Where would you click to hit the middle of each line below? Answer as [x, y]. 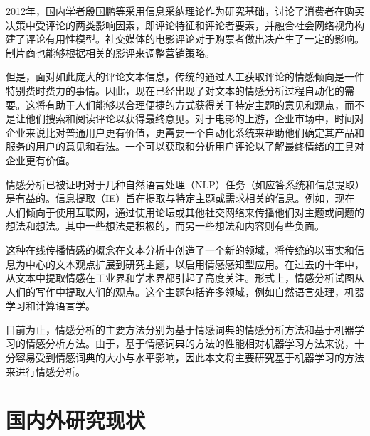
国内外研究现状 [76, 420]
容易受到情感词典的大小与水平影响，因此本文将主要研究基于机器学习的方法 [190, 357]
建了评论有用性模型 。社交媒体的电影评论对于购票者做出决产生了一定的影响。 [185, 39]
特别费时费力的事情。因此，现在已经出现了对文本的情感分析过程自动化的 [175, 90]
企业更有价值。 [41, 160]
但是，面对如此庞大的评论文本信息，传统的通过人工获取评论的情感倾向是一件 [185, 76]
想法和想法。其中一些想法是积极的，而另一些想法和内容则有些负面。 [165, 226]
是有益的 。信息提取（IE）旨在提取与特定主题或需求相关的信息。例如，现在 [180, 198]
